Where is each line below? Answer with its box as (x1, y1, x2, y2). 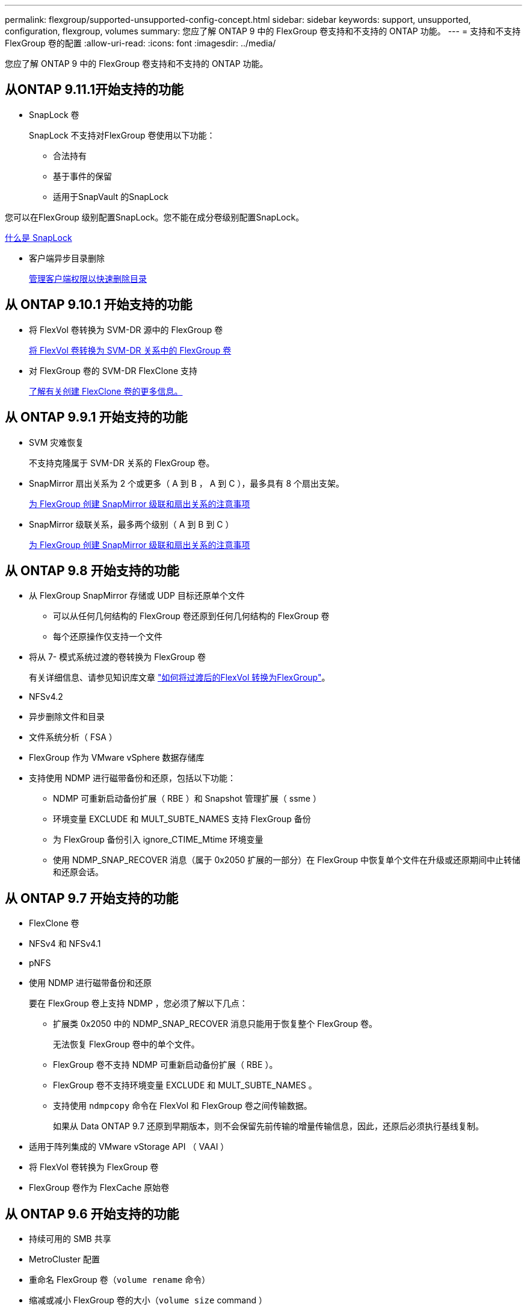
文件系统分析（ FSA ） (29, 732, 117, 743)
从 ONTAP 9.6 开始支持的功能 (5, 1206, 179, 1221)
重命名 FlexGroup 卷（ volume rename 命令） (29, 1274, 211, 1285)
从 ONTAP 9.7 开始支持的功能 (5, 890, 179, 906)
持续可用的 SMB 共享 (29, 1234, 111, 1244)
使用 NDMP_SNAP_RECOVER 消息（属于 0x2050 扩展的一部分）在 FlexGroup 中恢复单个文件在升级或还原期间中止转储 (53, 855, 521, 866)
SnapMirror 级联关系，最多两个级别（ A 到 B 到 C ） (29, 519, 234, 529)
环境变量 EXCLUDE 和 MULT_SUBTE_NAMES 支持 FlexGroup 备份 (53, 814, 311, 825)
